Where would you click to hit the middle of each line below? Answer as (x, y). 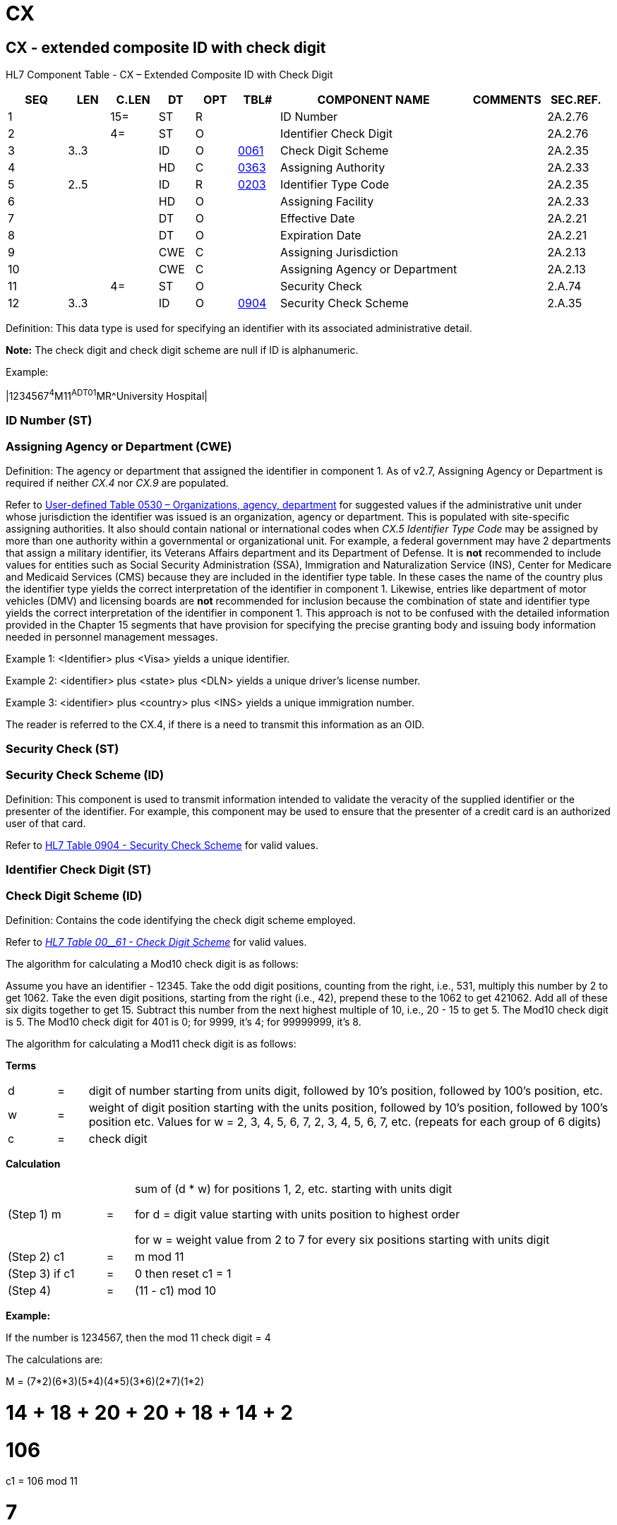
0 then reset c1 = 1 (183, 1274)
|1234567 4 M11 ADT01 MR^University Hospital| (107, 395)
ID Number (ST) (49, 421)
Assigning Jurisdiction (339, 253)
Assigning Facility (327, 202)
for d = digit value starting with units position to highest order (298, 1215)
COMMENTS (507, 100)
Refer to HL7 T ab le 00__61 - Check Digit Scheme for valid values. (156, 942)
